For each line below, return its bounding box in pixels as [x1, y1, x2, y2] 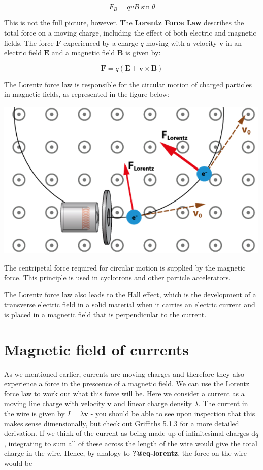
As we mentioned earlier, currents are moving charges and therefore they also [4, 368, 245, 379]
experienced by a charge [63, 37, 138, 48]
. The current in [198, 398, 248, 409]
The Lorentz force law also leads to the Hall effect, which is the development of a [4, 289, 256, 299]
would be [4, 457, 32, 468]
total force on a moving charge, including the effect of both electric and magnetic [4, 27, 256, 38]
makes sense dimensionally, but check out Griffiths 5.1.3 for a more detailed [4, 418, 239, 428]
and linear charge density [114, 398, 192, 409]
